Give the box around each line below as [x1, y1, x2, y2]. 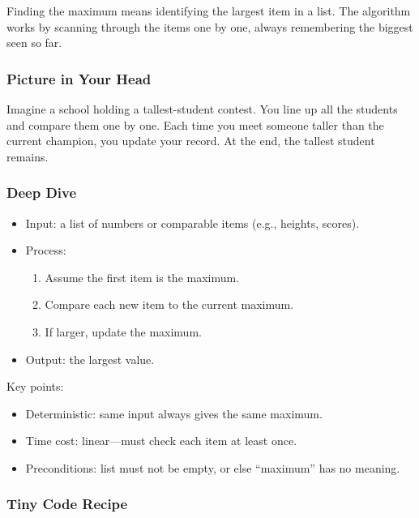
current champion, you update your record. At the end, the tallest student [6, 132, 375, 149]
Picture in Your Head [6, 68, 152, 88]
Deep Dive [6, 182, 77, 203]
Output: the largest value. [25, 350, 155, 367]
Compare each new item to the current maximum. [45, 296, 294, 313]
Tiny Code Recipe [6, 494, 128, 514]
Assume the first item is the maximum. [45, 268, 240, 285]
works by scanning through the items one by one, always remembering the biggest [6, 18, 413, 35]
